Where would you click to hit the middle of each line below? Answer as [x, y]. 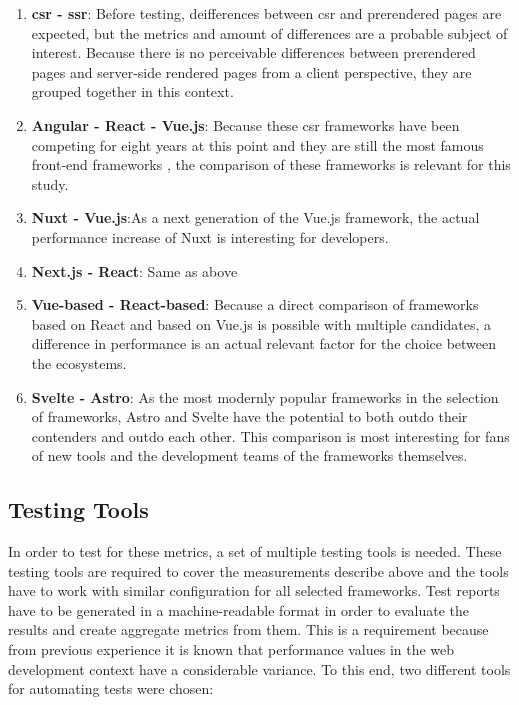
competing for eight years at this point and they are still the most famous [257, 144]
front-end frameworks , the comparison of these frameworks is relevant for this [271, 164]
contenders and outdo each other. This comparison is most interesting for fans [270, 435]
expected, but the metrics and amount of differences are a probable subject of [269, 32]
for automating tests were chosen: [111, 688]
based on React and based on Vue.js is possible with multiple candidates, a [261, 323]
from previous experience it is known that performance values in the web [231, 649]
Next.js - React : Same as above [134, 270]
